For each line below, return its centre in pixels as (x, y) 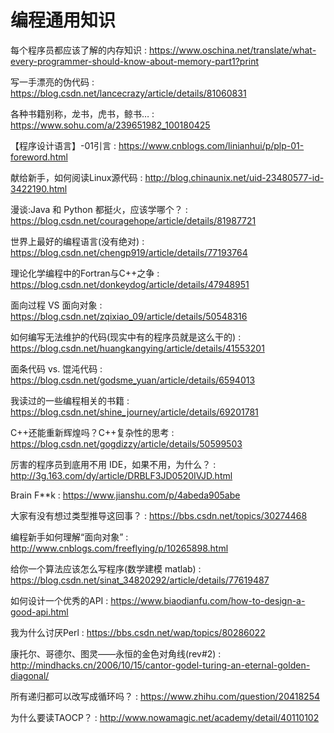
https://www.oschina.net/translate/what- (232, 50)
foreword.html (39, 157)
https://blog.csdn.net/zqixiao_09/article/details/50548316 (129, 316)
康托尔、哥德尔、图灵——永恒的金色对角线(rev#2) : (116, 653)
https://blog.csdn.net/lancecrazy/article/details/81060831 (128, 93)
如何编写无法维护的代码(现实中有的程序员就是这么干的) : (126, 337)
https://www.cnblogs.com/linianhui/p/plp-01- (211, 145)
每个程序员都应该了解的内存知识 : (78, 50)
